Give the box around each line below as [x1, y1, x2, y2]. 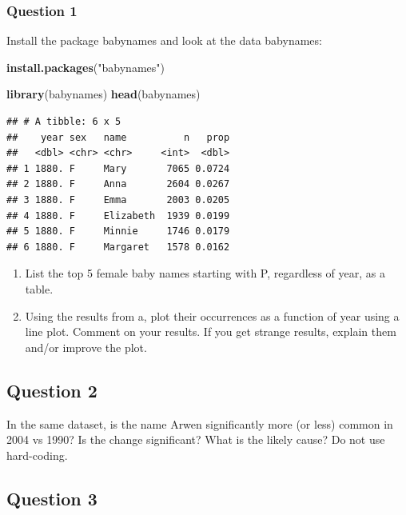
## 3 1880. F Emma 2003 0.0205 [6, 194, 230, 206]
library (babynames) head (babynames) [6, 86, 201, 102]
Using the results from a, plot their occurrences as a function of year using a [25, 307, 400, 324]
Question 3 [6, 485, 98, 510]
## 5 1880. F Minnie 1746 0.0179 [6, 226, 230, 238]
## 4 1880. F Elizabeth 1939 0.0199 [6, 210, 230, 222]
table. [25, 280, 54, 297]
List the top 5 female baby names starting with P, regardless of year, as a [25, 265, 385, 281]
